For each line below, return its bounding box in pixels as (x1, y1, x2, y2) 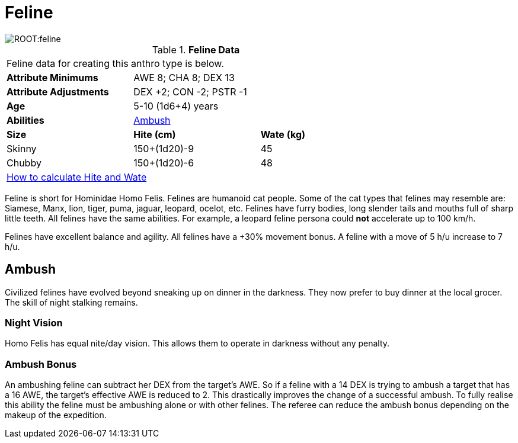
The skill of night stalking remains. (5, 297, 138, 307)
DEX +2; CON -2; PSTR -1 (133, 85, 247, 98)
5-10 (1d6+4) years (133, 99, 219, 112)
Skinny (7, 142, 37, 155)
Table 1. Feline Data (152, 43, 240, 56)
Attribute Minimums (7, 71, 98, 84)
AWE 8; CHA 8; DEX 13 (133, 71, 235, 84)
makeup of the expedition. (5, 410, 107, 420)
